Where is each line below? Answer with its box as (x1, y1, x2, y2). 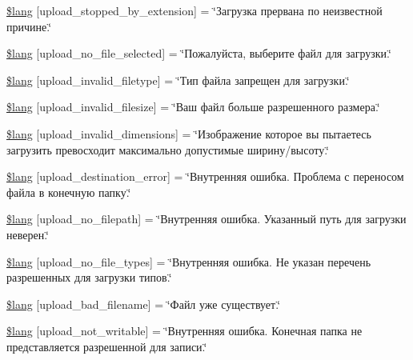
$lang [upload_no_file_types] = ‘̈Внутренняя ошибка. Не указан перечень (6, 253, 371, 270)
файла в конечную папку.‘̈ (6, 183, 131, 200)
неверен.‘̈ (6, 226, 49, 242)
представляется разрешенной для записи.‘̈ (6, 338, 207, 354)
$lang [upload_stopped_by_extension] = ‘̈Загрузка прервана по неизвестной (6, 2, 383, 18)
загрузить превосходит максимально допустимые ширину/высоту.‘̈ (6, 141, 329, 158)
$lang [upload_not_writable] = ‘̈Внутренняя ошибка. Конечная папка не (6, 322, 363, 339)
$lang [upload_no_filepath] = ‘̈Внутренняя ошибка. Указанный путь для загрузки (6, 210, 407, 227)
